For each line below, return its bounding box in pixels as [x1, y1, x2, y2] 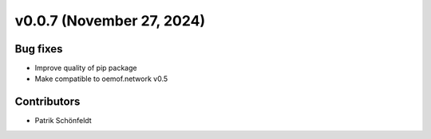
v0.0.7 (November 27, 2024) [14, 12, 206, 29]
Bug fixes [14, 42, 63, 56]
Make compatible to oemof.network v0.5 [34, 74, 168, 83]
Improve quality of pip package [34, 64, 137, 73]
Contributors [14, 95, 81, 109]
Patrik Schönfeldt [34, 116, 92, 125]
